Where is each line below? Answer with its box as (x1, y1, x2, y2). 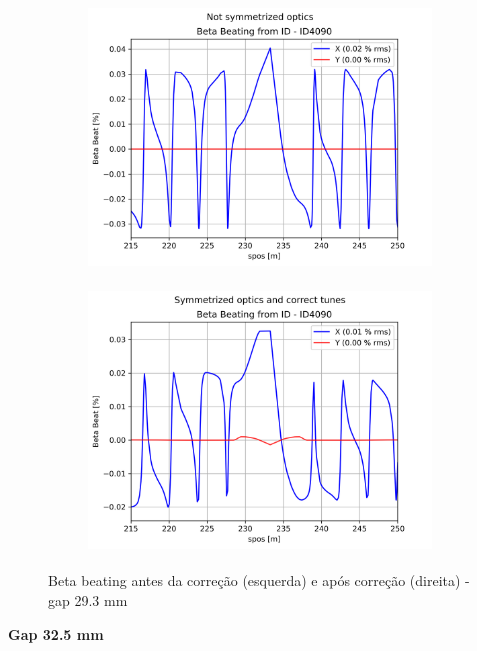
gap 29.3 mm (48, 589, 128, 610)
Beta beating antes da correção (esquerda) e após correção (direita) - (48, 570, 470, 591)
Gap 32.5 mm (8, 623, 104, 644)
